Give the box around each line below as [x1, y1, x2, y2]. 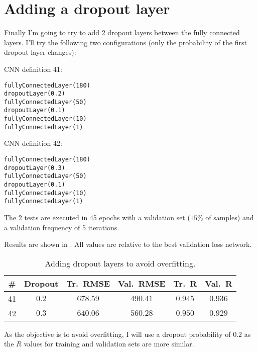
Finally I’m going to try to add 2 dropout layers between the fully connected [4, 27, 240, 38]
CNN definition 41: [4, 63, 62, 74]
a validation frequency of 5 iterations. [4, 222, 119, 232]
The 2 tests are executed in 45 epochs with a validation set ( [4, 212, 190, 222]
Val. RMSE [118, 277, 166, 289]
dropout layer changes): [4, 47, 76, 57]
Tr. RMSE [66, 277, 110, 289]
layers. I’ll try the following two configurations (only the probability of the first [4, 37, 247, 47]
